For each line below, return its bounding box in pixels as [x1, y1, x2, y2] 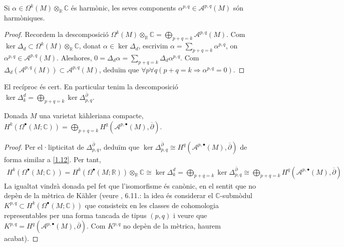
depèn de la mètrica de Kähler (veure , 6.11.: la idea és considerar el [4, 190, 213, 201]
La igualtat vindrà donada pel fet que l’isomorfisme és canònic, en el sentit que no [4, 180, 256, 191]
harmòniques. [4, 12, 45, 22]
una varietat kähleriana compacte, [39, 110, 144, 121]
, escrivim [138, 40, 168, 51]
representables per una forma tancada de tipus [4, 210, 147, 220]
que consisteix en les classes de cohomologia [85, 200, 219, 210]
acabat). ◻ [4, 233, 39, 244]
